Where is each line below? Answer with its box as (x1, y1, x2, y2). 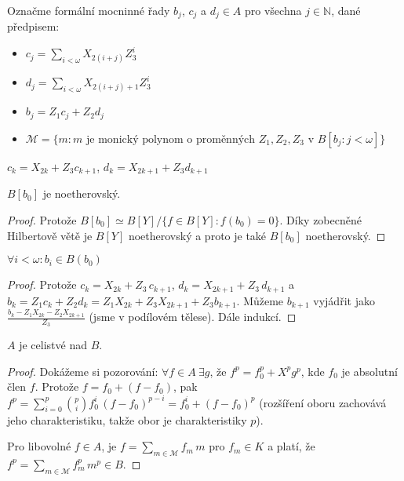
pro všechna (245, 2, 302, 18)
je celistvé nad (19, 337, 87, 353)
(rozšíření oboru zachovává (259, 394, 387, 410)
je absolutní (341, 363, 398, 379)
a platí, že (268, 438, 315, 454)
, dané (331, 2, 361, 18)
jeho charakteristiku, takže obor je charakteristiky (7, 411, 247, 428)
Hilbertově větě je (7, 227, 93, 243)
